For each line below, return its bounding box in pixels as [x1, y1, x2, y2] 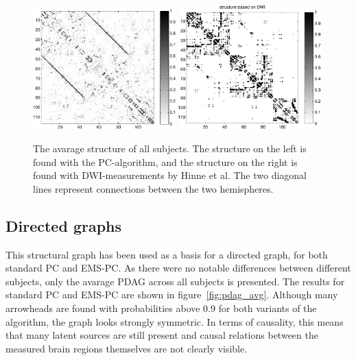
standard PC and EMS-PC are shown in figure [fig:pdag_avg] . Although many [5, 287, 338, 302]
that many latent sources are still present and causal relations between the [5, 328, 318, 342]
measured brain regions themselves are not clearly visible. [5, 341, 248, 355]
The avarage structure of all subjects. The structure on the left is [33, 141, 307, 155]
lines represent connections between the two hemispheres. [33, 181, 274, 195]
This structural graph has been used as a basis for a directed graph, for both [5, 247, 328, 261]
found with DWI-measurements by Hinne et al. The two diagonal [33, 168, 307, 182]
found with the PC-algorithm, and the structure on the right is [33, 154, 298, 169]
